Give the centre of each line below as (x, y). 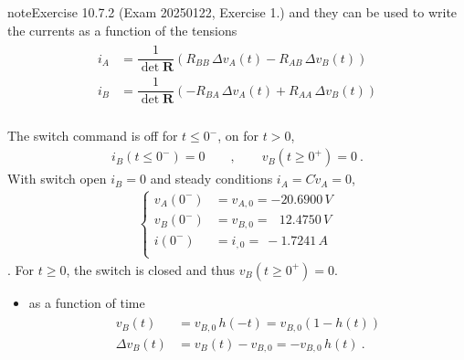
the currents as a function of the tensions (122, 30)
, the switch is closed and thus (151, 269)
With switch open (57, 179)
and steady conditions (211, 179)
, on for (238, 136)
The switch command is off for (93, 136)
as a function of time (87, 302)
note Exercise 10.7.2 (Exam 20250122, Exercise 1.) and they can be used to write (232, 12)
